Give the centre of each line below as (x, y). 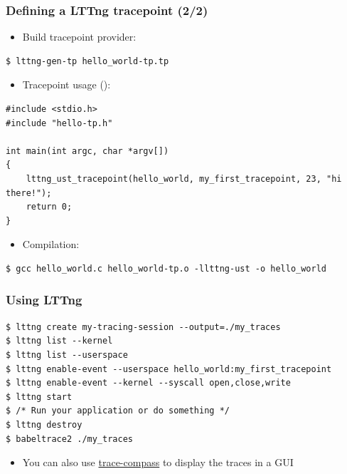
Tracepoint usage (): (66, 84)
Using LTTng (44, 300)
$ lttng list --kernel (59, 341)
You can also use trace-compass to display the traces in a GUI (158, 462)
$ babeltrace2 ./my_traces (69, 439)
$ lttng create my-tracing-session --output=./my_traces (143, 327)
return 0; (49, 207)
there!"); (29, 193)
